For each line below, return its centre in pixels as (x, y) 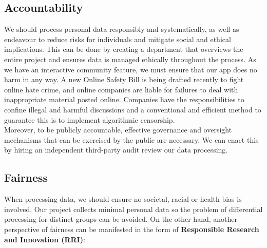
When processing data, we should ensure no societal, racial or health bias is (123, 199)
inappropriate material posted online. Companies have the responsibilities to (124, 99)
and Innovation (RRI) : (45, 239)
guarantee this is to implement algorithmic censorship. (90, 119)
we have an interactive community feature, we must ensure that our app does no (131, 69)
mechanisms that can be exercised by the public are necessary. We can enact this (131, 139)
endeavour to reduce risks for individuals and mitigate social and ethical (118, 39)
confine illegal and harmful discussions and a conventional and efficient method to (133, 109)
